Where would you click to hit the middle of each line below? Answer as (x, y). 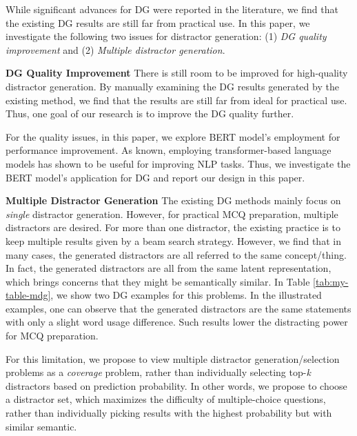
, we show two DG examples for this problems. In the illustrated (186, 295)
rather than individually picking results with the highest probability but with (169, 413)
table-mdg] (28, 295)
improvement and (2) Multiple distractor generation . (115, 49)
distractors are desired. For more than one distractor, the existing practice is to (173, 227)
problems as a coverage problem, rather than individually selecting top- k (158, 372)
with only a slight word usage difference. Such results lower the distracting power (177, 322)
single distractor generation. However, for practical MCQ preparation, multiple (172, 214)
